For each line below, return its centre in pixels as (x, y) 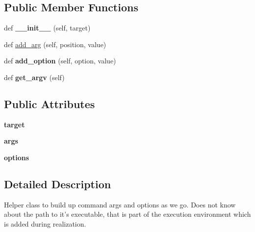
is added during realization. (45, 223)
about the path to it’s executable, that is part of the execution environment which (127, 214)
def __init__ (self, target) (47, 28)
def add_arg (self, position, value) (55, 44)
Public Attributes (50, 103)
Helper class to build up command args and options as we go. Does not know (120, 204)
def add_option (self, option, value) (60, 61)
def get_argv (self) (34, 77)
